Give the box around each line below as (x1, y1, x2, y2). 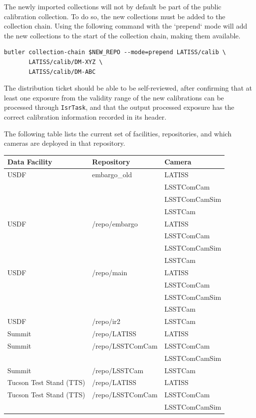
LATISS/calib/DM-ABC (29, 68, 96, 75)
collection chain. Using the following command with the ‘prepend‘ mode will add (4, 21, 248, 31)
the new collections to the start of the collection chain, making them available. (4, 30, 241, 40)
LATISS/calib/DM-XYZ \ (29, 58, 103, 65)
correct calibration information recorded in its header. (4, 112, 166, 122)
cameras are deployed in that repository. (4, 138, 126, 148)
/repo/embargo (92, 218, 138, 228)
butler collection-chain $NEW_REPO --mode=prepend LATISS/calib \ (4, 49, 226, 56)
